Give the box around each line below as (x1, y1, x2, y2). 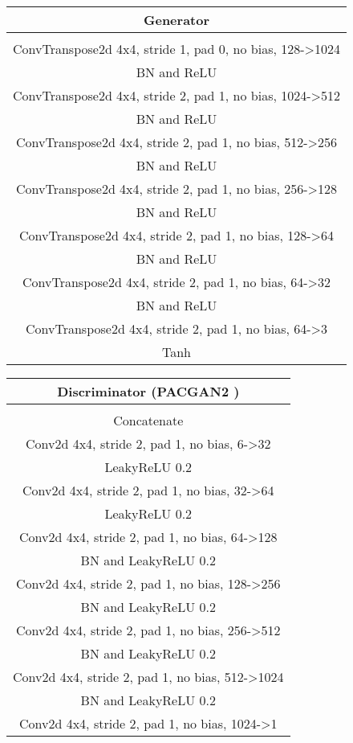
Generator (144, 10, 210, 29)
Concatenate (113, 411, 184, 429)
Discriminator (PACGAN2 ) (57, 382, 240, 400)
